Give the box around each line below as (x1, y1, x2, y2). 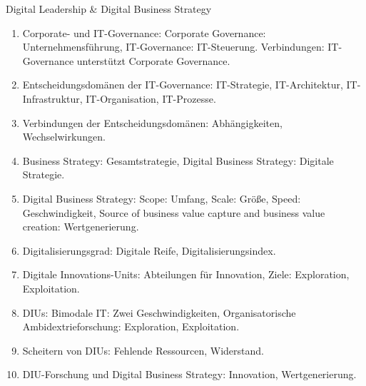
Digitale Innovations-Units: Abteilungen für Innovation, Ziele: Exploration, (22, 267, 350, 282)
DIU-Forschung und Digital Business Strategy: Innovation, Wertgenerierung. (22, 367, 357, 382)
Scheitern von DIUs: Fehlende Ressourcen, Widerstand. (22, 342, 264, 357)
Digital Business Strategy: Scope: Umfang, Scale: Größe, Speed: (22, 191, 301, 205)
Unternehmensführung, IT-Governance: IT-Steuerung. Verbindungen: (22, 39, 325, 54)
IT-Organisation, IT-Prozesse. (86, 91, 216, 106)
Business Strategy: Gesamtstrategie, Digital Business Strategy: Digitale (22, 153, 334, 168)
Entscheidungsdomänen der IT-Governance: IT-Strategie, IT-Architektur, (22, 77, 343, 92)
